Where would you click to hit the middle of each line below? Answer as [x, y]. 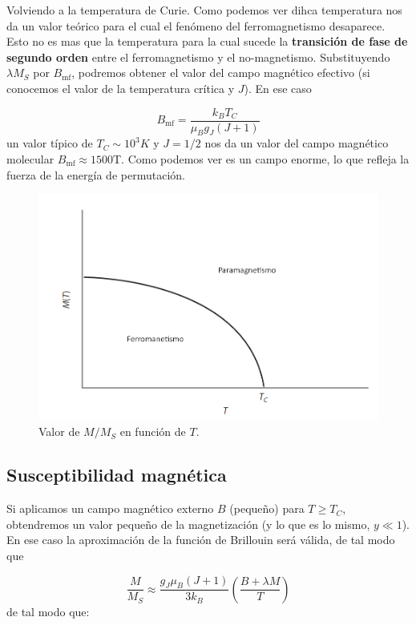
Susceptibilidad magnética [117, 475]
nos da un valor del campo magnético [297, 143]
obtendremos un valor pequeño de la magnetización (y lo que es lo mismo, [188, 524]
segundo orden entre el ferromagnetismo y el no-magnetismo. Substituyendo [198, 56]
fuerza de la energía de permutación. [96, 174]
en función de [153, 431]
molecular [30, 159]
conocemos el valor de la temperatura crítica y [121, 88]
